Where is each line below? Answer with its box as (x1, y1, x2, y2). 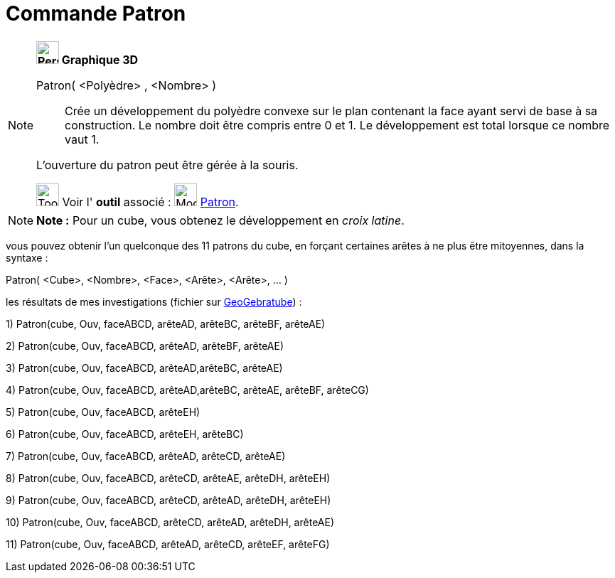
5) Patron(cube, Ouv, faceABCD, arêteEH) (6, 405, 200, 418)
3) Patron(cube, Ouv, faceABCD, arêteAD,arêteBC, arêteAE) (6, 361, 283, 374)
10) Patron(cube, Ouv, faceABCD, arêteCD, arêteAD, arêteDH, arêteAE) (6, 515, 334, 528)
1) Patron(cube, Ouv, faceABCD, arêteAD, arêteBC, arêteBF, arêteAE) (6, 317, 326, 330)
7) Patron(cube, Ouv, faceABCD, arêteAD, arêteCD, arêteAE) (6, 449, 286, 462)
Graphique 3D (61, 52, 139, 67)
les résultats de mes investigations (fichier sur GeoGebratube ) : (6, 295, 302, 308)
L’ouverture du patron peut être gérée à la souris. (36, 157, 299, 172)
